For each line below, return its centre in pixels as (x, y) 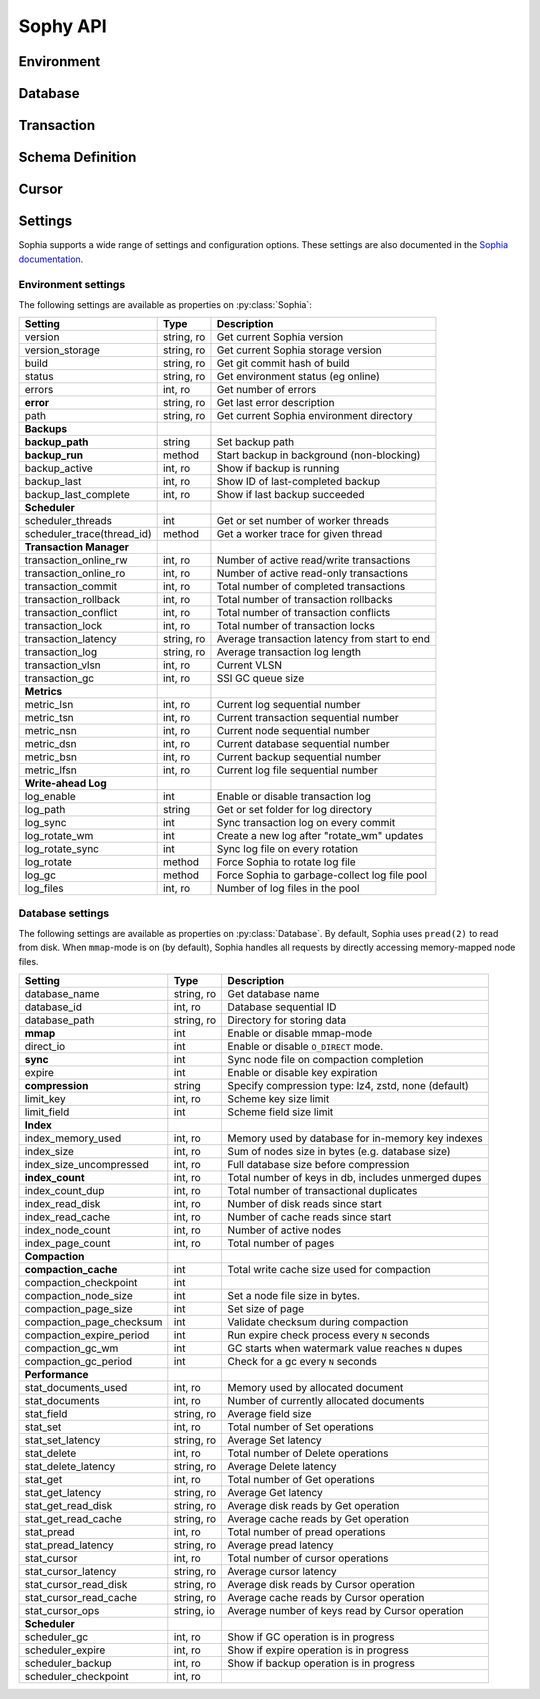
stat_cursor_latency (70, 1571)
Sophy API (62, 26)
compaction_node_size (79, 1295)
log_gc (40, 875)
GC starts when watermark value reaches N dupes (345, 1348)
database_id (53, 1007)
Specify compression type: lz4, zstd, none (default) (348, 1085)
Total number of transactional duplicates (322, 1190)
